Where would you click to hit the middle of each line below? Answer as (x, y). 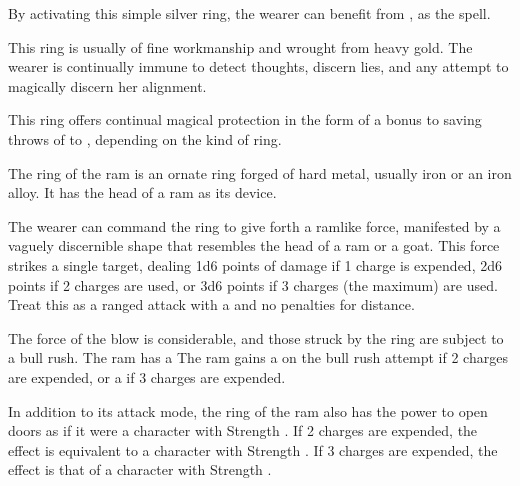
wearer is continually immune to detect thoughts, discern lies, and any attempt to (258, 66)
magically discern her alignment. (107, 85)
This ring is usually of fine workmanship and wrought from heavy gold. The (240, 46)
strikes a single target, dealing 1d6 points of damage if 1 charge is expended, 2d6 (255, 264)
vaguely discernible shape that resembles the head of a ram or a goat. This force (254, 245)
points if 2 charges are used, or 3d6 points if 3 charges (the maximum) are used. (253, 284)
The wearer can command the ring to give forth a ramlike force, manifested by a (254, 225)
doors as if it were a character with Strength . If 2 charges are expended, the (243, 430)
